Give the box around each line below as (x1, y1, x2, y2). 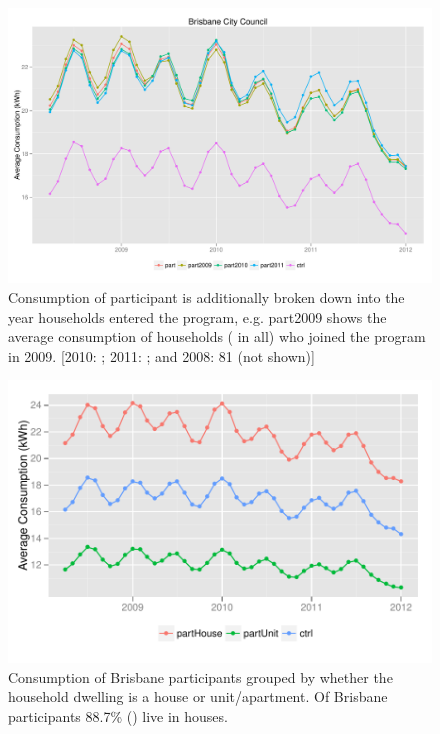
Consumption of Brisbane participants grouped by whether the (8, 666, 393, 687)
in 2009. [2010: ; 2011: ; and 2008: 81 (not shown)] (8, 345, 315, 366)
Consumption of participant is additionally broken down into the (8, 286, 405, 307)
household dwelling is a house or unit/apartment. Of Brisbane (8, 686, 388, 707)
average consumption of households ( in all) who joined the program (8, 326, 426, 347)
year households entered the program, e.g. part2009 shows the (8, 306, 387, 327)
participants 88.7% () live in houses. (8, 705, 228, 726)
